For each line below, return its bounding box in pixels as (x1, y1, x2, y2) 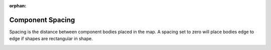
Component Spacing (9, 15, 75, 24)
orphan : (9, 3, 27, 8)
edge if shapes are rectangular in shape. (9, 36, 93, 42)
